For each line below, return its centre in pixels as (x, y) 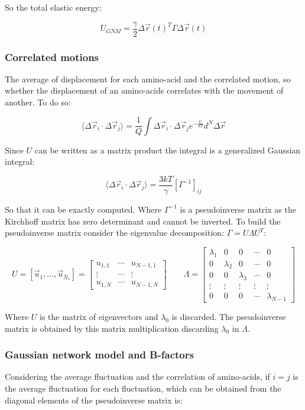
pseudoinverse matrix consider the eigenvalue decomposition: (115, 233)
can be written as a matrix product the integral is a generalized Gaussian (168, 150)
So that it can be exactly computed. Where (83, 209)
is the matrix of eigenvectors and (99, 317)
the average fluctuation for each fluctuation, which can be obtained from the (143, 388)
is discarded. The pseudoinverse (229, 317)
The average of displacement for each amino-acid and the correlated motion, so (148, 79)
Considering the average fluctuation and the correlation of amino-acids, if (137, 377)
